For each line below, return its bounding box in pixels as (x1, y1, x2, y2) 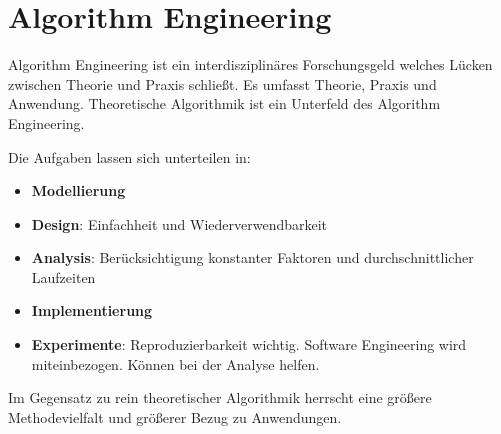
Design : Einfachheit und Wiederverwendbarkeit (31, 213, 328, 234)
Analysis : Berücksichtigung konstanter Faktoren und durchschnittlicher (31, 247, 474, 268)
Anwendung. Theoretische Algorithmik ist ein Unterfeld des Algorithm (8, 93, 441, 114)
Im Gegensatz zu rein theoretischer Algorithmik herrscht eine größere (8, 387, 432, 408)
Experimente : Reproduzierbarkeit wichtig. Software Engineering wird (31, 334, 467, 355)
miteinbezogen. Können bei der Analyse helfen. (31, 353, 320, 374)
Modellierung (31, 180, 126, 201)
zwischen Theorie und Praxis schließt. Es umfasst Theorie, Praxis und (8, 73, 437, 94)
